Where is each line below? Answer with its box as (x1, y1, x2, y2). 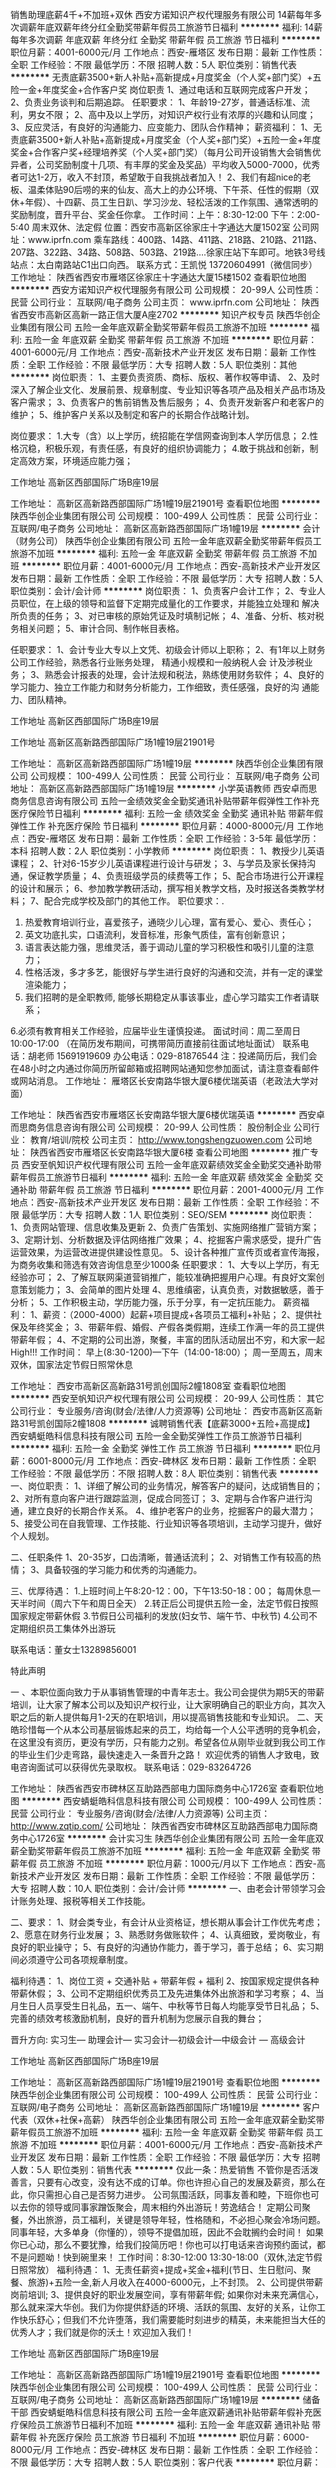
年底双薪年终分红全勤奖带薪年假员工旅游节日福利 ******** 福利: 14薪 (36, 21, 323, 33)
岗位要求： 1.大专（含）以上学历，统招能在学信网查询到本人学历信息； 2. (10, 430, 310, 442)
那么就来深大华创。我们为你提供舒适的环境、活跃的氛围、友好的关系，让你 (10, 2301, 317, 2313)
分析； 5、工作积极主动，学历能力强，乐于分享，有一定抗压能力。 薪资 (10, 1296, 302, 1308)
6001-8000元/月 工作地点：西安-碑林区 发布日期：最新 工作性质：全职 (27, 1455, 317, 1467)
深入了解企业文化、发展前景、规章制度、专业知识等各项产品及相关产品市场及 (10, 384, 326, 395)
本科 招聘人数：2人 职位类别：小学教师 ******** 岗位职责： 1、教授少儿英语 (10, 845, 325, 857)
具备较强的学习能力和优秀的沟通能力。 (44, 1564, 203, 1575)
